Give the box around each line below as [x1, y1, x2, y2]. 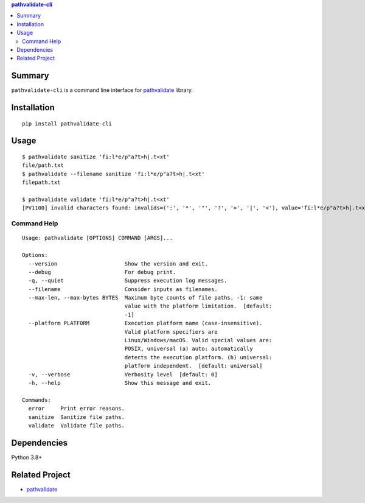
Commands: [22, 396, 51, 403]
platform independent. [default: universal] [124, 362, 263, 370]
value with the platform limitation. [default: [124, 303, 273, 310]
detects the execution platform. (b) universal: [124, 354, 273, 361]
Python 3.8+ [11, 454, 43, 461]
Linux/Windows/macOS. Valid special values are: [124, 337, 273, 344]
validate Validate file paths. [28, 422, 125, 429]
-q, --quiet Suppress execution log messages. [28, 277, 228, 284]
